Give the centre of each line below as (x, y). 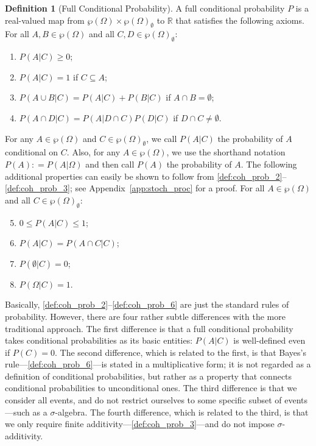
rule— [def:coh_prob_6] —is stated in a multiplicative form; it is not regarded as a (158, 364)
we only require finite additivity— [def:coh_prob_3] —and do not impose (140, 424)
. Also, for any (93, 152)
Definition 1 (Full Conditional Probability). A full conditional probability (145, 8)
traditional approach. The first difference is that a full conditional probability (149, 328)
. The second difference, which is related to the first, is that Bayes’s (180, 352)
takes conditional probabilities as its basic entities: (99, 340)
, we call (162, 138)
